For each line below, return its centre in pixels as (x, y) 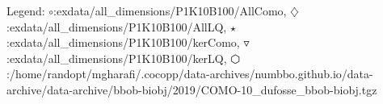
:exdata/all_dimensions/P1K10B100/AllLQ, (117, 26)
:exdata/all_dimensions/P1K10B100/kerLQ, (117, 58)
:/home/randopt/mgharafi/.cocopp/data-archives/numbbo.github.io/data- (190, 74)
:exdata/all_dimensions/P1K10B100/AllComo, (170, 10)
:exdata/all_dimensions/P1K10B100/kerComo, (123, 42)
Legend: (26, 10)
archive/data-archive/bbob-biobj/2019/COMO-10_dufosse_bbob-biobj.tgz (192, 89)
